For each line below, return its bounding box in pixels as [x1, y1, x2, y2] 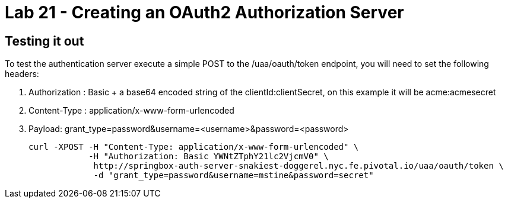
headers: [5, 69, 39, 79]
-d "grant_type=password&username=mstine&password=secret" [93, 170, 374, 181]
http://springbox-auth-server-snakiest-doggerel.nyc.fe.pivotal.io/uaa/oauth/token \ [93, 161, 504, 171]
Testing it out [5, 33, 84, 49]
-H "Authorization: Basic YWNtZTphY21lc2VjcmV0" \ [88, 152, 329, 162]
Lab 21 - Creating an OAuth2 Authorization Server [5, 2, 404, 22]
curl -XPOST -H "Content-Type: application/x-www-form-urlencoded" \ [28, 142, 359, 152]
